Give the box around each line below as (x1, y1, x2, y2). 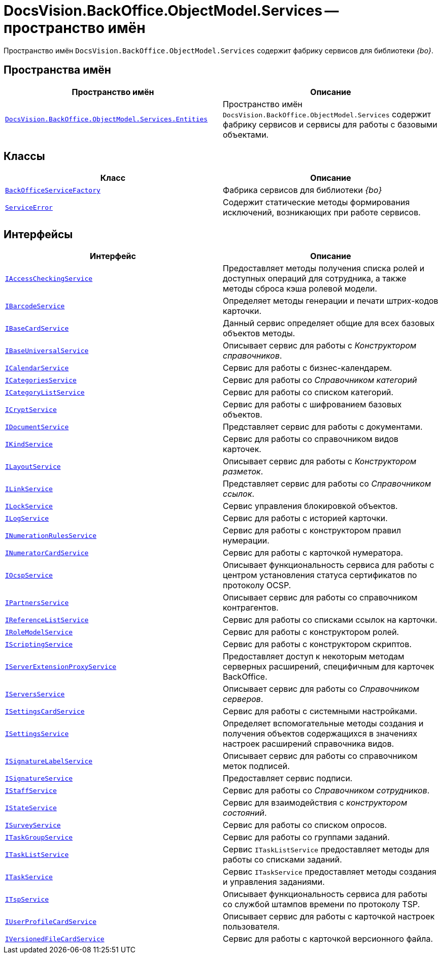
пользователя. (223, 921, 280, 932)
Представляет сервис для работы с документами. (223, 422, 423, 432)
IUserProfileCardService (5, 917, 97, 925)
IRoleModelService (5, 628, 73, 636)
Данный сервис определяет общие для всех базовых (223, 318, 435, 329)
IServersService (5, 690, 65, 698)
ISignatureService (5, 774, 73, 782)
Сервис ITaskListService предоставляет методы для (223, 844, 429, 855)
